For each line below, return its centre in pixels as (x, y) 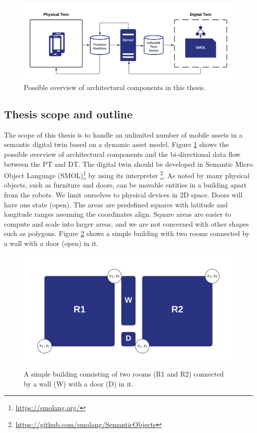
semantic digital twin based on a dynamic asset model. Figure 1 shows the (116, 144)
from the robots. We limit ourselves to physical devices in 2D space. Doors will (123, 195)
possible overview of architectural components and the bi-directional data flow (122, 154)
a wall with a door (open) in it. (51, 243)
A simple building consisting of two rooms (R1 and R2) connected (124, 374)
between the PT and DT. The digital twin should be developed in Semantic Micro (128, 164)
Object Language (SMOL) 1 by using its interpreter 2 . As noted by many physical (127, 174)
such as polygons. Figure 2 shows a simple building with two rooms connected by (127, 233)
